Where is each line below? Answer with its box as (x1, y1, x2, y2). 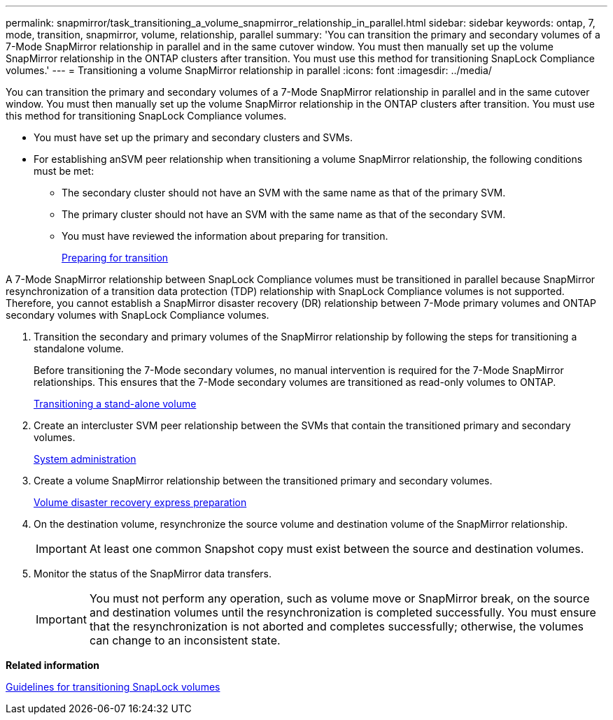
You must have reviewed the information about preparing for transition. (62, 230, 388, 242)
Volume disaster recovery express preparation (34, 496, 247, 508)
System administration (34, 453, 136, 465)
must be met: (34, 165, 94, 177)
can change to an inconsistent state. (89, 633, 281, 647)
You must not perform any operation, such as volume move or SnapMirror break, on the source (89, 591, 590, 605)
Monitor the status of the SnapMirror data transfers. (34, 568, 272, 579)
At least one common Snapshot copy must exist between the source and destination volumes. (89, 542, 584, 556)
